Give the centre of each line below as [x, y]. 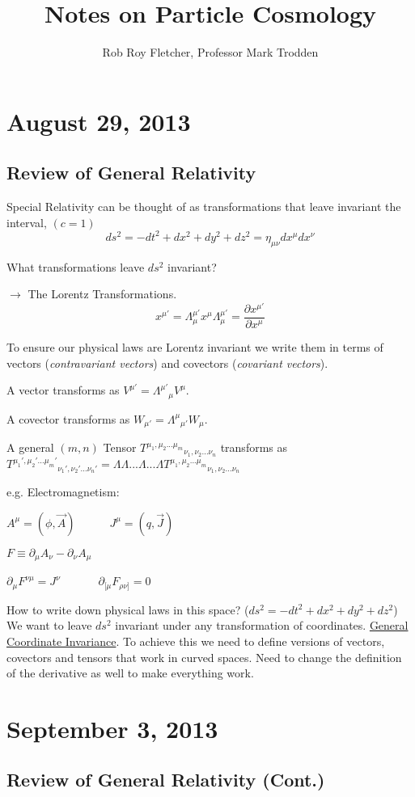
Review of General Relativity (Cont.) [166, 780]
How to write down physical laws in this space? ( [128, 609]
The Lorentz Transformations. [102, 294]
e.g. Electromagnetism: [63, 492]
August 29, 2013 [99, 121]
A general [30, 447]
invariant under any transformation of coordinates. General [262, 625]
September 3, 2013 [112, 728]
